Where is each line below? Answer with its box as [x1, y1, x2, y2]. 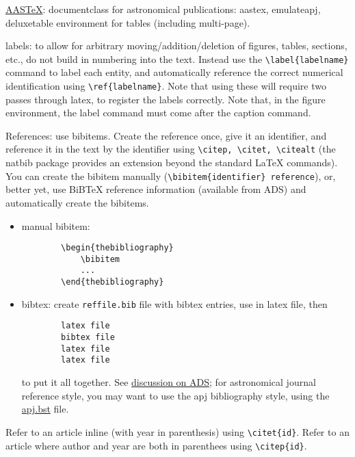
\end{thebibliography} [61, 277, 164, 287]
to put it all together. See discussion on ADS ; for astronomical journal [21, 375, 316, 389]
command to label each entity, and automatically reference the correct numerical [5, 65, 343, 79]
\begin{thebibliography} [61, 243, 174, 253]
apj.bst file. [21, 402, 69, 416]
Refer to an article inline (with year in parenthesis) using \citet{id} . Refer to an [5, 424, 350, 439]
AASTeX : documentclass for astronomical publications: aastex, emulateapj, [5, 2, 321, 16]
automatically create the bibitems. [5, 195, 149, 209]
